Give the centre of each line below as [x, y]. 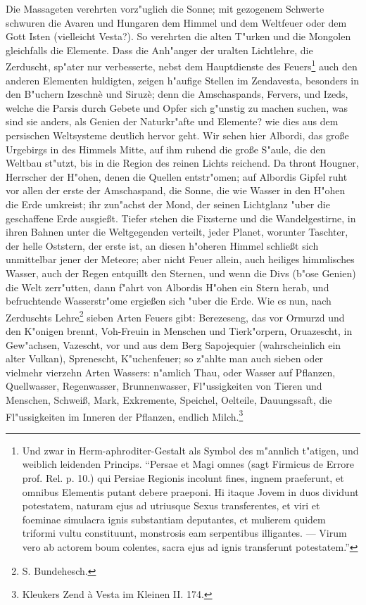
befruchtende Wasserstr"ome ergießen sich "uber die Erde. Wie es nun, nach [169, 301]
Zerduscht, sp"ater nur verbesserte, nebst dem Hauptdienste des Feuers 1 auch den [182, 65]
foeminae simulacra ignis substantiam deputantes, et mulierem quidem [174, 519]
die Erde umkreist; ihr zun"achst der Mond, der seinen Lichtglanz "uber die [168, 204]
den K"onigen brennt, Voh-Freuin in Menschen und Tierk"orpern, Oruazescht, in [179, 330]
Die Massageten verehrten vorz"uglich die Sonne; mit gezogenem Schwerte [165, 8]
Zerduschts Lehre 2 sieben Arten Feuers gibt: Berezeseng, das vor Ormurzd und [175, 316]
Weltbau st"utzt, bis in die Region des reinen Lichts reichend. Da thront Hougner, [182, 163]
